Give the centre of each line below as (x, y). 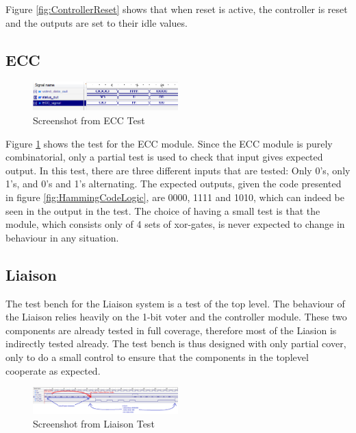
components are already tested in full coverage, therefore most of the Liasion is (171, 330)
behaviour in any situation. (62, 237)
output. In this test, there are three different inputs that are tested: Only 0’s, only (178, 170)
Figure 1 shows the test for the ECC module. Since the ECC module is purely (169, 143)
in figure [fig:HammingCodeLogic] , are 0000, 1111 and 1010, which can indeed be (175, 197)
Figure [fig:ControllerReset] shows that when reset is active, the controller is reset (177, 9)
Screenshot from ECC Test (89, 120)
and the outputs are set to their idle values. (97, 22)
